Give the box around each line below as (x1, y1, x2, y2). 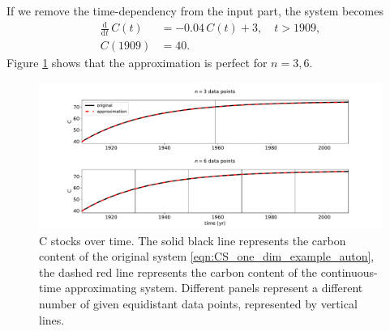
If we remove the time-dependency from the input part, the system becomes (6, 2, 384, 19)
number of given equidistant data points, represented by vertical (39, 295, 358, 312)
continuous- (320, 263, 378, 280)
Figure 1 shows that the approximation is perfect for (6, 54, 268, 70)
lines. (39, 311, 65, 328)
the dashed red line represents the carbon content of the (39, 263, 317, 280)
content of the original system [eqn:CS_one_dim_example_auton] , (39, 248, 375, 265)
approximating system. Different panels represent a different (64, 279, 363, 296)
